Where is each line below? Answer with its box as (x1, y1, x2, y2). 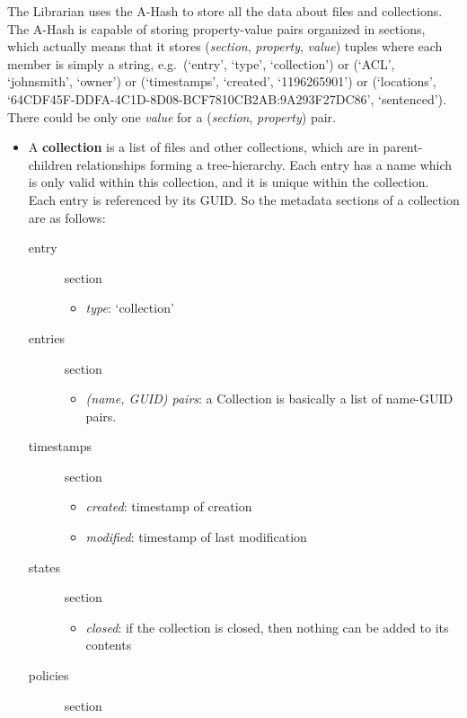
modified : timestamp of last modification (85, 527, 307, 546)
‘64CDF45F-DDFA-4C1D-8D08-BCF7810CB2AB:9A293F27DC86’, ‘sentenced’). (7, 89, 446, 108)
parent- (383, 137, 423, 156)
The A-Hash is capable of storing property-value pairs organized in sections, (7, 19, 426, 38)
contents (85, 635, 132, 654)
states (28, 557, 60, 576)
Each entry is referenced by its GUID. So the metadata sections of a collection (28, 190, 460, 208)
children (28, 155, 73, 173)
